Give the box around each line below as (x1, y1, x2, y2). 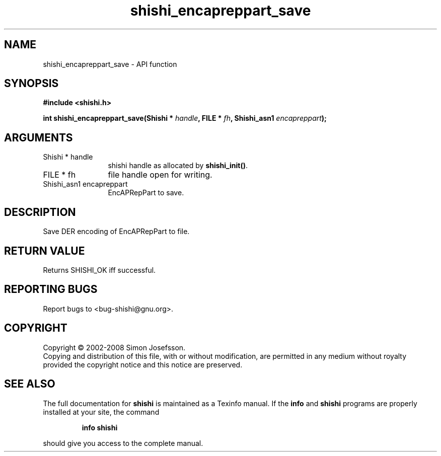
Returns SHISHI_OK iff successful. (43, 265, 156, 274)
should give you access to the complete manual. (43, 438, 203, 447)
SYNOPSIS (4, 77, 59, 90)
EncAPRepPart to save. (108, 188, 184, 197)
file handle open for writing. (108, 170, 212, 180)
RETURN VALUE (4, 244, 85, 257)
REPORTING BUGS (4, 283, 98, 296)
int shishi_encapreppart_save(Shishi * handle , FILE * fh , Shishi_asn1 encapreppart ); (43, 114, 327, 123)
